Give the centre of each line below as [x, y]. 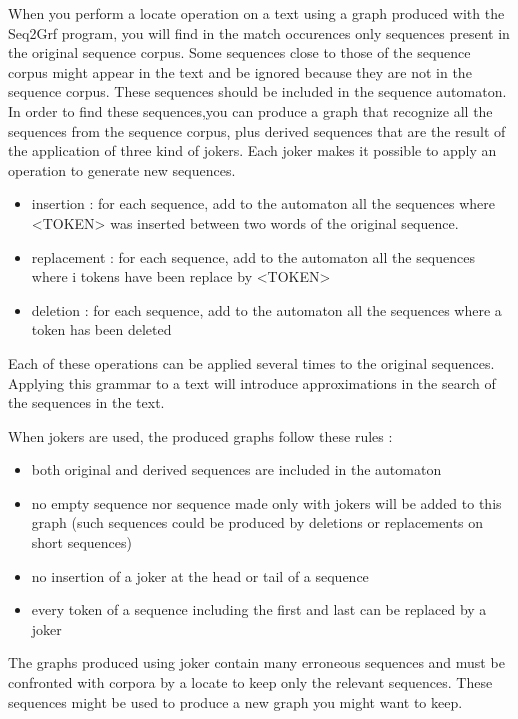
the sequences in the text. [86, 402]
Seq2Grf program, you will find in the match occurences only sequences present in [259, 32]
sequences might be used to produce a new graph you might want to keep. [235, 701]
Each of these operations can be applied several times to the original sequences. [251, 362]
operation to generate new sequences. [122, 169]
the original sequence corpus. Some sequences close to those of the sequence [239, 52]
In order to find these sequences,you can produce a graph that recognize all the [250, 110]
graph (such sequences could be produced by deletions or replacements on [257, 522]
